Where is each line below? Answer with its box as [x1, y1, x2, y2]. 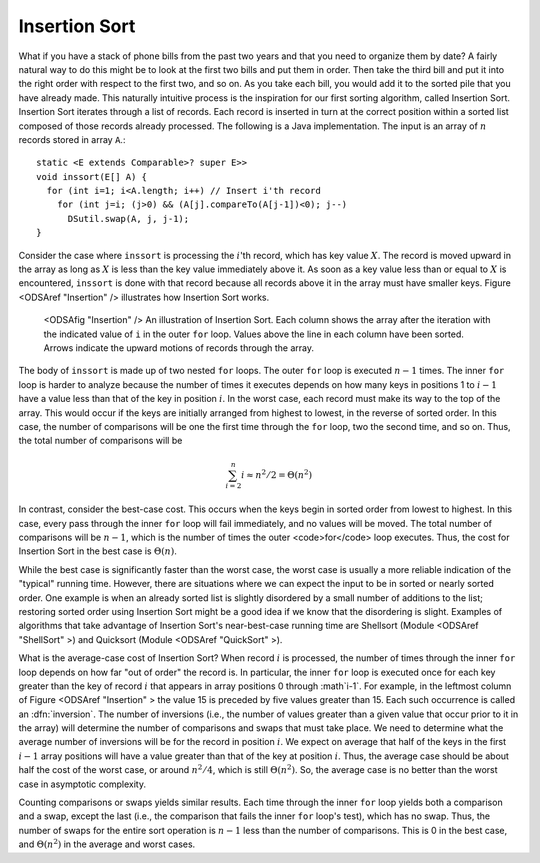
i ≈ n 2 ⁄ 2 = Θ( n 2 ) [241, 467, 313, 480]
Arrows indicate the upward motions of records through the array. [43, 341, 315, 354]
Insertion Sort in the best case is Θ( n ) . [18, 545, 177, 557]
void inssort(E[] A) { [36, 171, 148, 182]
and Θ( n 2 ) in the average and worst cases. [18, 837, 196, 850]
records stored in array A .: [18, 133, 126, 145]
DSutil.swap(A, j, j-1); [67, 213, 190, 224]
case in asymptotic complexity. [18, 778, 147, 790]
